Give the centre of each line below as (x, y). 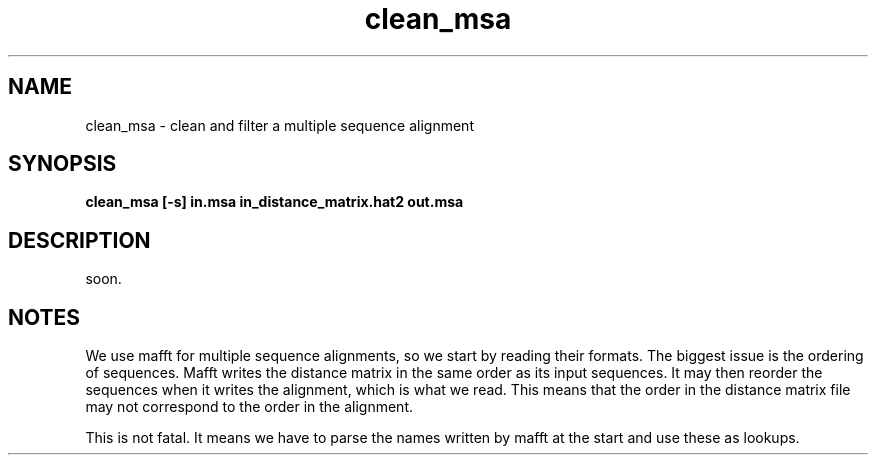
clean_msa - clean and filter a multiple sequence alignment (279, 125)
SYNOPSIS (62, 164)
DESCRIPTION (79, 240)
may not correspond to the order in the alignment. (249, 407)
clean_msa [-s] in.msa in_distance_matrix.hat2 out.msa (274, 202)
